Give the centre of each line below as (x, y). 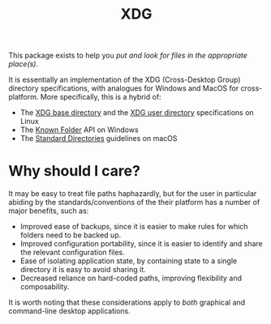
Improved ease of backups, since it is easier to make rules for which (134, 227)
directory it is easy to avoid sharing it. (83, 270)
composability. (45, 287)
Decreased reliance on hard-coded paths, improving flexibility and (131, 278)
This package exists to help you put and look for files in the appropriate (128, 55)
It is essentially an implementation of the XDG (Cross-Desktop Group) (125, 80)
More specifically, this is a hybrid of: (101, 97)
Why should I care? (74, 171)
